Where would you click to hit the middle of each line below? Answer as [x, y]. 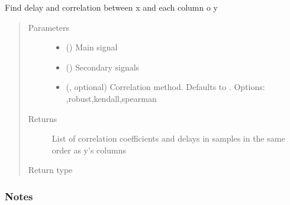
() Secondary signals [103, 67]
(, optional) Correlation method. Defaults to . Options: [165, 87]
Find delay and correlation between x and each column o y [111, 7]
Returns [43, 118]
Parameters [49, 27]
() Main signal [92, 47]
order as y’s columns [89, 150]
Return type [50, 170]
